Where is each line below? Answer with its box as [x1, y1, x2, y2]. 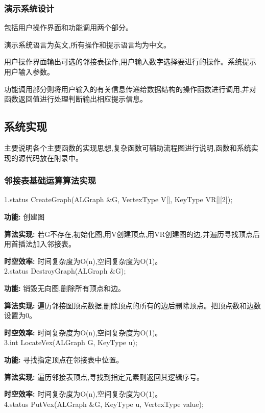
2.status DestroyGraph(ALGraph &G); [4, 265, 126, 276]
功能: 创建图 [4, 211, 45, 222]
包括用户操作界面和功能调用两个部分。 [4, 22, 133, 33]
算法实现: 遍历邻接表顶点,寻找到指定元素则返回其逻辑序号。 [4, 371, 204, 382]
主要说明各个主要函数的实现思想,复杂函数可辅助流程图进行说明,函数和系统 [4, 142, 251, 153]
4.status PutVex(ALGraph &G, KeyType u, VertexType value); [4, 398, 204, 409]
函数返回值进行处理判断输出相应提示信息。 [4, 93, 147, 104]
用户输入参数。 [4, 66, 54, 77]
